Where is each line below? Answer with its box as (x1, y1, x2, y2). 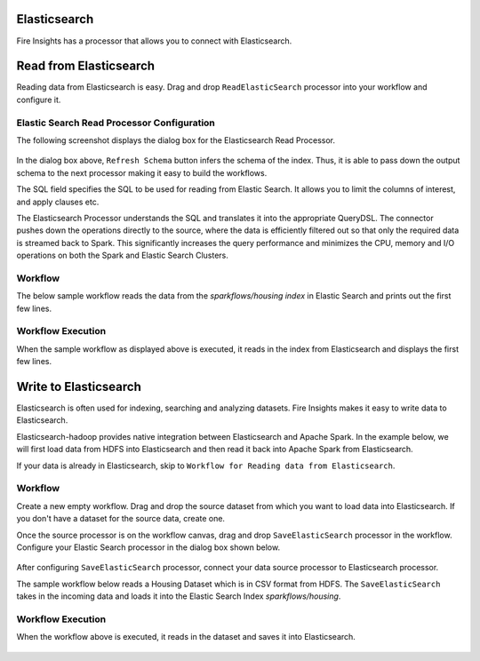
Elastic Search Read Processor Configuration (16, 116, 215, 129)
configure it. (16, 94, 61, 105)
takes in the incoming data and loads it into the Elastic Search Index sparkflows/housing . (16, 591, 341, 601)
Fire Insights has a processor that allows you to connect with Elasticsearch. (16, 36, 292, 46)
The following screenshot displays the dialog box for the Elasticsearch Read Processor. (16, 134, 336, 146)
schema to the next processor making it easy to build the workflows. (16, 167, 268, 178)
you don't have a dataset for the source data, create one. (16, 514, 226, 524)
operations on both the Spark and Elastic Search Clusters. (16, 250, 228, 261)
